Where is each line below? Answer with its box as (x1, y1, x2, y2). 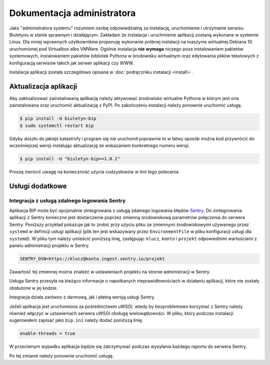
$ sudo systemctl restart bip (19, 122, 94, 128)
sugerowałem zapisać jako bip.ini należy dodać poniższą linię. (9, 317, 143, 323)
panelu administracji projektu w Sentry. (9, 242, 90, 248)
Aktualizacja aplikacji (9, 82, 77, 90)
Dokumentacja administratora (9, 7, 136, 18)
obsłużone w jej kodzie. (9, 285, 58, 291)
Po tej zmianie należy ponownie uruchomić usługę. (9, 352, 114, 358)
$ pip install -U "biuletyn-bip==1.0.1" (19, 155, 120, 161)
